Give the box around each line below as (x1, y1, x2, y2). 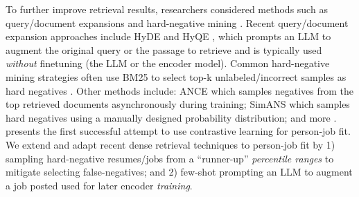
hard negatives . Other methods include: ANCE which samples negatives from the (6, 83, 353, 97)
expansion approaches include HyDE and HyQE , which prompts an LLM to (6, 29, 331, 44)
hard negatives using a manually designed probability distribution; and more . (6, 110, 337, 124)
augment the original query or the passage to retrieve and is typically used (6, 42, 322, 57)
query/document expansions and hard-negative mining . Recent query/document (6, 15, 349, 30)
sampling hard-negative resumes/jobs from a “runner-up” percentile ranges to (6, 151, 334, 165)
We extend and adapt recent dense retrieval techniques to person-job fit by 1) (6, 137, 335, 151)
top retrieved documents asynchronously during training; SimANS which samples (6, 97, 350, 111)
